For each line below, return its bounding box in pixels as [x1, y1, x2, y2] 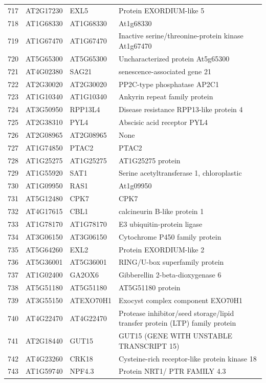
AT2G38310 [26, 117, 63, 127]
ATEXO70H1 [70, 294, 112, 305]
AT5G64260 [26, 244, 63, 254]
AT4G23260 [26, 353, 63, 364]
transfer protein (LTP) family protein [118, 317, 236, 328]
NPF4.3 [70, 366, 94, 376]
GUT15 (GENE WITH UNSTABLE [118, 330, 232, 341]
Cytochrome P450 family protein [118, 231, 221, 242]
